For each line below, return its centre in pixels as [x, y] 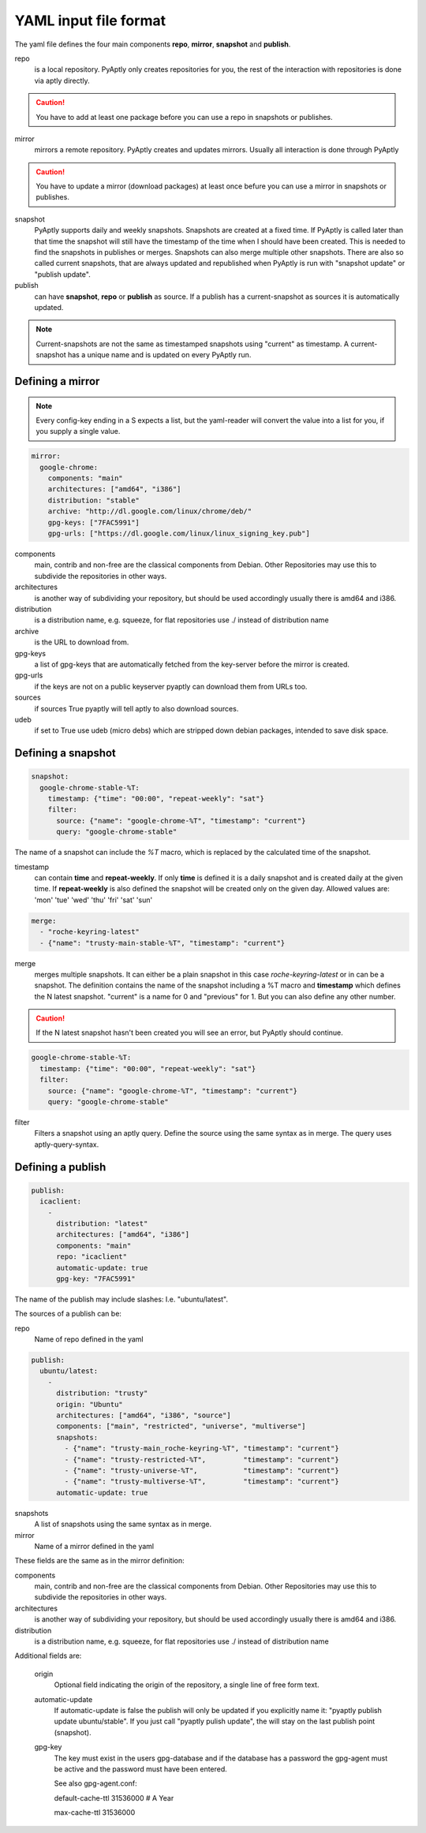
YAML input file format [90, 21]
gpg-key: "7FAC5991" [96, 1279]
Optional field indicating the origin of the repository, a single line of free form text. [187, 1685]
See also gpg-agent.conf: [95, 1783]
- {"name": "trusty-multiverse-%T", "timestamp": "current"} [202, 1482]
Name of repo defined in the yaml [89, 1339]
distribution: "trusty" [102, 1393]
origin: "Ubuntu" [90, 1404]
